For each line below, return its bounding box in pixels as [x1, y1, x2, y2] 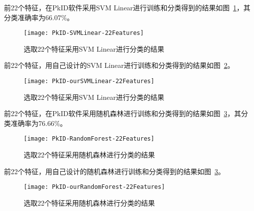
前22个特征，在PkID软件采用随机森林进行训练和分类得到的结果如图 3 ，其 [4, 108, 241, 119]
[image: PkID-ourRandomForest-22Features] [24, 183, 165, 191]
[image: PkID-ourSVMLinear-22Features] [24, 78, 154, 85]
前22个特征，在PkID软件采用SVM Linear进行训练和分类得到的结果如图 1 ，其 [4, 2, 251, 12]
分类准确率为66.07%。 [4, 12, 74, 22]
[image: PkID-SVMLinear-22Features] [24, 30, 144, 37]
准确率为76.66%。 [10, 118, 67, 128]
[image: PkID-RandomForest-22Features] [24, 135, 154, 143]
